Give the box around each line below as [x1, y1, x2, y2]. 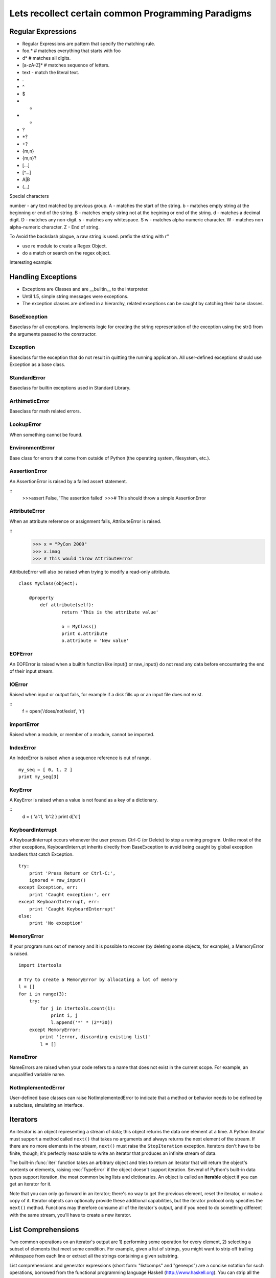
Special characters [9, 193, 49, 199]
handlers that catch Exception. [9, 851, 74, 857]
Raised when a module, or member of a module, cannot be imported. [9, 732, 155, 738]
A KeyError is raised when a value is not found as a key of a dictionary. [9, 797, 158, 803]
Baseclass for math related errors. [9, 408, 81, 414]
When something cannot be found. [9, 431, 83, 438]
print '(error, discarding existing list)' [40, 1034, 151, 1040]
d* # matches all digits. [22, 55, 71, 61]
